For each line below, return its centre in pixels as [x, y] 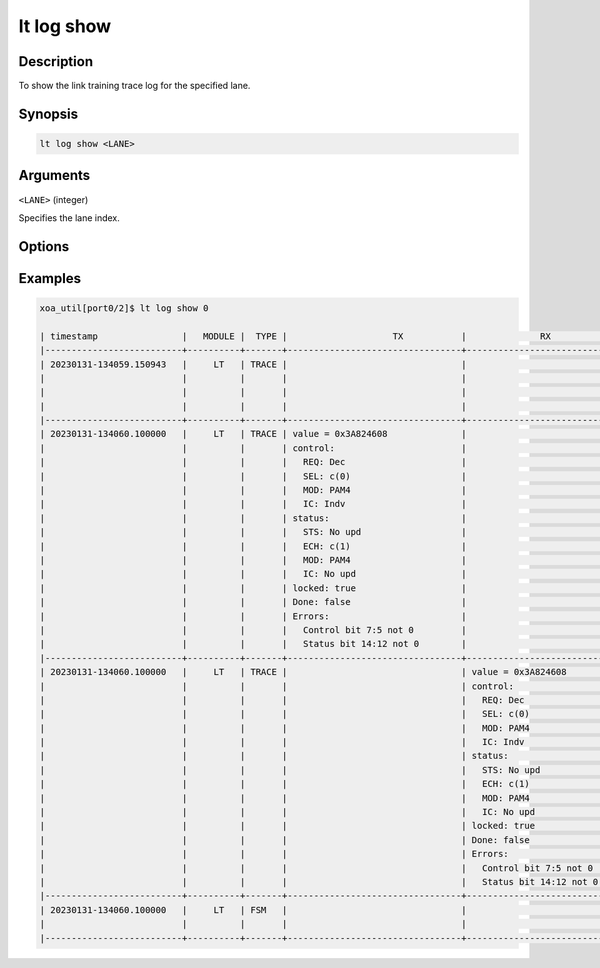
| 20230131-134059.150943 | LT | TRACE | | [253, 364]
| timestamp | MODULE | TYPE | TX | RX [295, 336]
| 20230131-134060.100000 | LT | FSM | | [253, 909]
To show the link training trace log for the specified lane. [134, 86]
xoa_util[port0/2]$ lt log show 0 [124, 308]
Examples [50, 278]
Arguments [54, 175]
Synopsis [48, 113]
